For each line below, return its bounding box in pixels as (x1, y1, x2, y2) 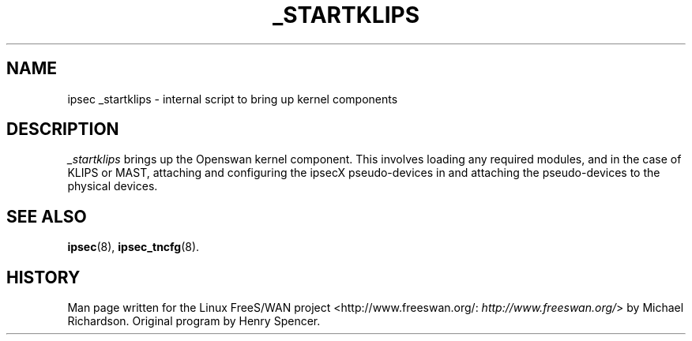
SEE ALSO (6, 206, 87, 227)
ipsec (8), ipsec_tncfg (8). (67, 240, 200, 254)
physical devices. (67, 179, 158, 193)
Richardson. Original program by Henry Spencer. (67, 314, 321, 328)
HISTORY (6, 267, 81, 287)
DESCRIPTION (6, 119, 119, 140)
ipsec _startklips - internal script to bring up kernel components (67, 92, 398, 106)
